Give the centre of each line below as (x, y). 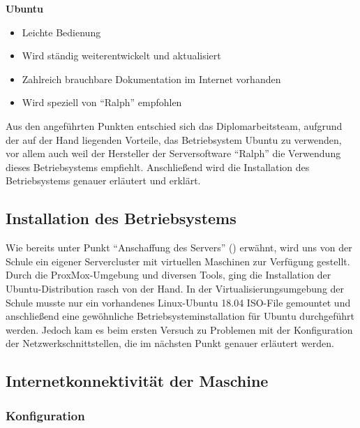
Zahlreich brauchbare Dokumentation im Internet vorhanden (151, 79)
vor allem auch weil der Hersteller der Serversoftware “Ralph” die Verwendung (173, 153)
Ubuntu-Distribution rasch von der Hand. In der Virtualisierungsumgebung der (175, 288)
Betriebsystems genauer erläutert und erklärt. (103, 180)
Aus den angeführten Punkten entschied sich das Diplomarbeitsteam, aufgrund (174, 125)
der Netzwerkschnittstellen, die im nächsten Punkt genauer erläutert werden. (170, 343)
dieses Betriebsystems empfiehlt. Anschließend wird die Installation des (158, 167)
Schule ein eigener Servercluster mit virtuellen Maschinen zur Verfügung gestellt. (178, 261)
